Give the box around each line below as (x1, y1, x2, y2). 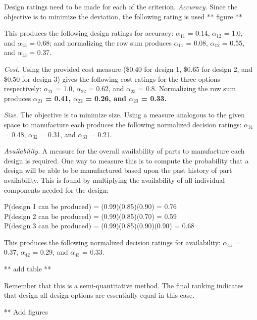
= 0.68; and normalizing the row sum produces (29, 37, 172, 48)
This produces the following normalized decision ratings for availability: (4, 237, 221, 247)
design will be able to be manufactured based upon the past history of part (4, 165, 232, 175)
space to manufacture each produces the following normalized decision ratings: (4, 119, 242, 129)
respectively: (4, 83, 42, 94)
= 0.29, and (32, 247, 68, 257)
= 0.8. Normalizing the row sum (138, 83, 236, 94)
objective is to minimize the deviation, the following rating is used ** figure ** (4, 11, 243, 21)
